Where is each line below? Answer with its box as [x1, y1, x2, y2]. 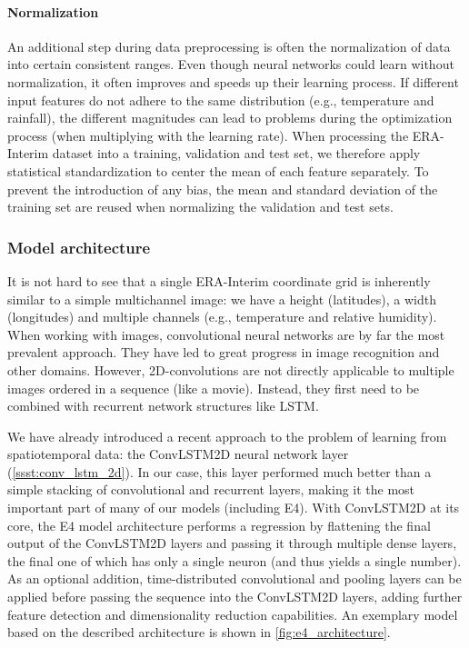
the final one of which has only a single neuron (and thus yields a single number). [7, 551, 462, 570]
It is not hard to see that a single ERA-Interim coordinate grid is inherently [7, 271, 431, 290]
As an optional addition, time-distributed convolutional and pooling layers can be [7, 569, 462, 588]
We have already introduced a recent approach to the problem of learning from [7, 426, 447, 445]
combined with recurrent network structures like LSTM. [7, 396, 319, 415]
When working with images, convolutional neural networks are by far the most [7, 324, 445, 344]
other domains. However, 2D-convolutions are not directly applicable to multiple [7, 360, 454, 379]
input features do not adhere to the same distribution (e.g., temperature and [7, 90, 434, 109]
